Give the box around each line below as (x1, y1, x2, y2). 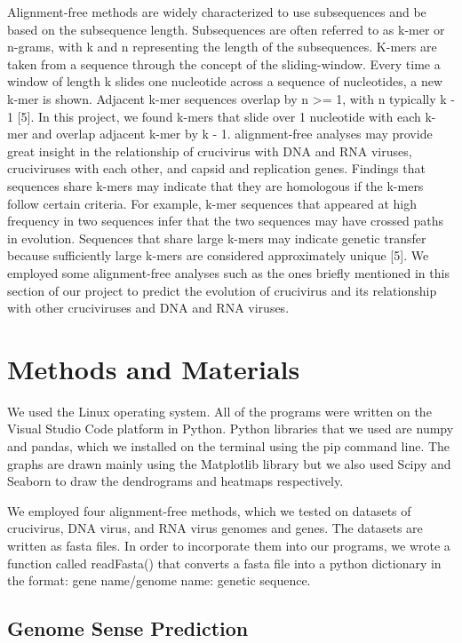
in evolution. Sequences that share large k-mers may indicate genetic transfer (7, 228, 426, 247)
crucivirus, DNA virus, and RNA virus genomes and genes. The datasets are (7, 519, 423, 537)
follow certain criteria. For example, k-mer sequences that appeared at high (7, 194, 418, 212)
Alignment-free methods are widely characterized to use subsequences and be (7, 3, 426, 20)
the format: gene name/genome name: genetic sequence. (7, 571, 311, 590)
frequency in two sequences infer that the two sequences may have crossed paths (7, 211, 443, 230)
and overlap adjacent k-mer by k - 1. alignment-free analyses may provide (32, 124, 433, 143)
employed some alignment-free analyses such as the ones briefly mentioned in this (7, 263, 450, 282)
